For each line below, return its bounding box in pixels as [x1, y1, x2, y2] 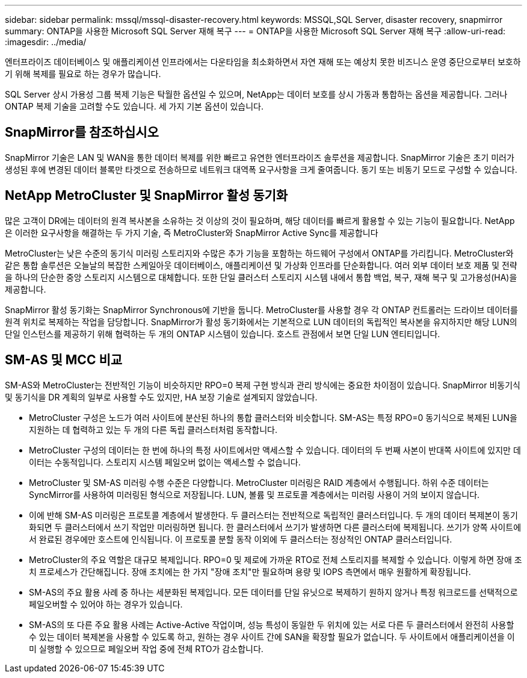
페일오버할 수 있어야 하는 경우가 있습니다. [29, 599, 183, 609]
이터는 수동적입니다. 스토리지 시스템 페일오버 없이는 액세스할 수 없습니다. [29, 456, 301, 467]
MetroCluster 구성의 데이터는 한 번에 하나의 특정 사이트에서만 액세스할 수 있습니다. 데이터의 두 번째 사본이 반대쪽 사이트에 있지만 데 [29, 444, 521, 455]
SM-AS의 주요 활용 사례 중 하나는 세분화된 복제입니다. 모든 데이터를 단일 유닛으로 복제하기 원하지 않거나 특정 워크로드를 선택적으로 [29, 586, 518, 597]
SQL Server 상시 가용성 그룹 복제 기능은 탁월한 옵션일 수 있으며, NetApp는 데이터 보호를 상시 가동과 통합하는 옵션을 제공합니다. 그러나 [5, 89, 508, 99]
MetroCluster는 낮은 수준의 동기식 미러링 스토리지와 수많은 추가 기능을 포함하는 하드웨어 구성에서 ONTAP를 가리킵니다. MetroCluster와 [5, 247, 514, 258]
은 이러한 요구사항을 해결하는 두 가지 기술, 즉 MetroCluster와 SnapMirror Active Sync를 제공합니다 [5, 227, 378, 238]
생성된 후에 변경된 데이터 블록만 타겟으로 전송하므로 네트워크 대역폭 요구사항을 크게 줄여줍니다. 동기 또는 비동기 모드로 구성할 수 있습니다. [5, 164, 517, 175]
